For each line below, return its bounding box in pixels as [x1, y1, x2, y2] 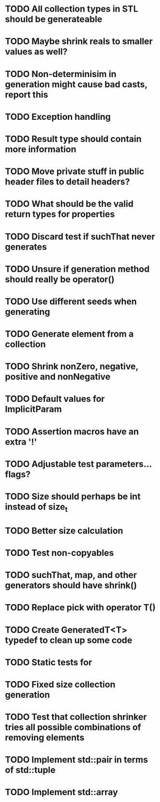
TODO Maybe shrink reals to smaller [5, 36, 153, 47]
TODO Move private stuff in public [5, 166, 145, 177]
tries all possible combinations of [5, 722, 141, 733]
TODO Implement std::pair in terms [5, 754, 148, 765]
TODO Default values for [5, 393, 105, 405]
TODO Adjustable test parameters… [5, 458, 152, 469]
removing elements [5, 732, 85, 743]
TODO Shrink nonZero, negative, [5, 361, 139, 372]
